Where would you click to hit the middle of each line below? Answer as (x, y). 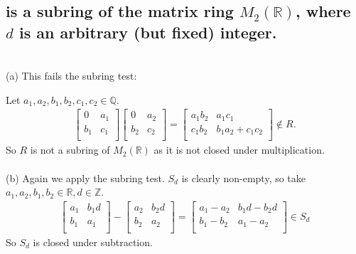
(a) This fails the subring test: (71, 76)
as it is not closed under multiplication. (239, 150)
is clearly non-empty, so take (244, 178)
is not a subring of (70, 150)
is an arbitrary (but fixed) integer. (148, 32)
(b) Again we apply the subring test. (85, 178)
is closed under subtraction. (93, 242)
